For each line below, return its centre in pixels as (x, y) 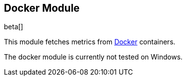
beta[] (14, 27)
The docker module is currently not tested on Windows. (93, 57)
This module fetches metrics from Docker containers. (90, 42)
